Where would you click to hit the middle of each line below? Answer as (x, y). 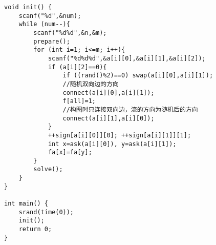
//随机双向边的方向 (91, 84)
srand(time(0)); (46, 212)
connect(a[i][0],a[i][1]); (109, 93)
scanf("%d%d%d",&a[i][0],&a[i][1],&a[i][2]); (127, 58)
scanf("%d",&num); (50, 16)
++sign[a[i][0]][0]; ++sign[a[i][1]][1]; (120, 135)
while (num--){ (44, 24)
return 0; (35, 229)
